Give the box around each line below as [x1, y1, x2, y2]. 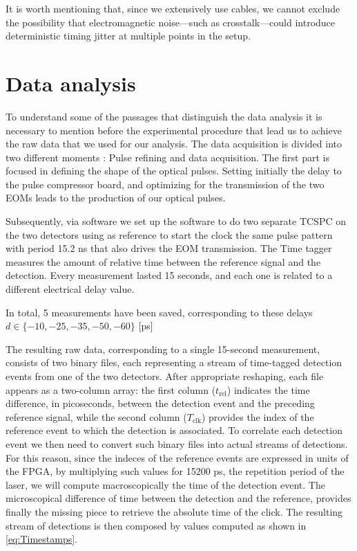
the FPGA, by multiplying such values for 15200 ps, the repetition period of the [6, 464, 345, 478]
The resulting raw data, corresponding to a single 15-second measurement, [6, 341, 320, 356]
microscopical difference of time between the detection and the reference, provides [6, 491, 351, 505]
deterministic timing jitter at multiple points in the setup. [6, 28, 251, 43]
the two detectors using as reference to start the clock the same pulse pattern [6, 227, 333, 242]
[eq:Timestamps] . [6, 532, 77, 546]
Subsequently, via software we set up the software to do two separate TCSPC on [6, 214, 346, 228]
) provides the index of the [201, 409, 314, 424]
